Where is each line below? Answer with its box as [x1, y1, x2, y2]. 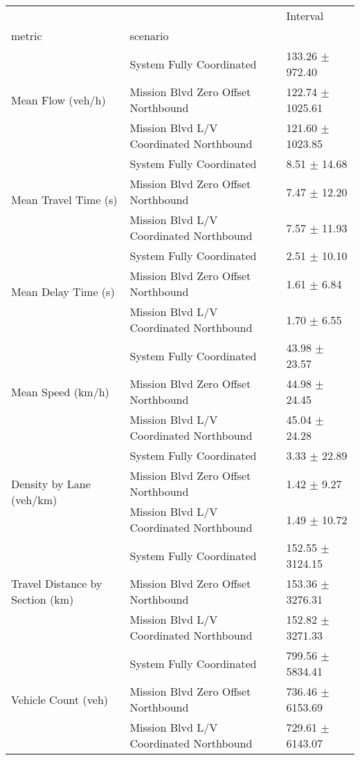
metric [11, 28, 42, 44]
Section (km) [11, 591, 74, 607]
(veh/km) [11, 491, 57, 508]
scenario [129, 28, 169, 44]
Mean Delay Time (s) [11, 284, 115, 299]
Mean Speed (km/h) [11, 383, 109, 400]
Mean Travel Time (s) [11, 192, 118, 207]
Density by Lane [11, 475, 91, 492]
